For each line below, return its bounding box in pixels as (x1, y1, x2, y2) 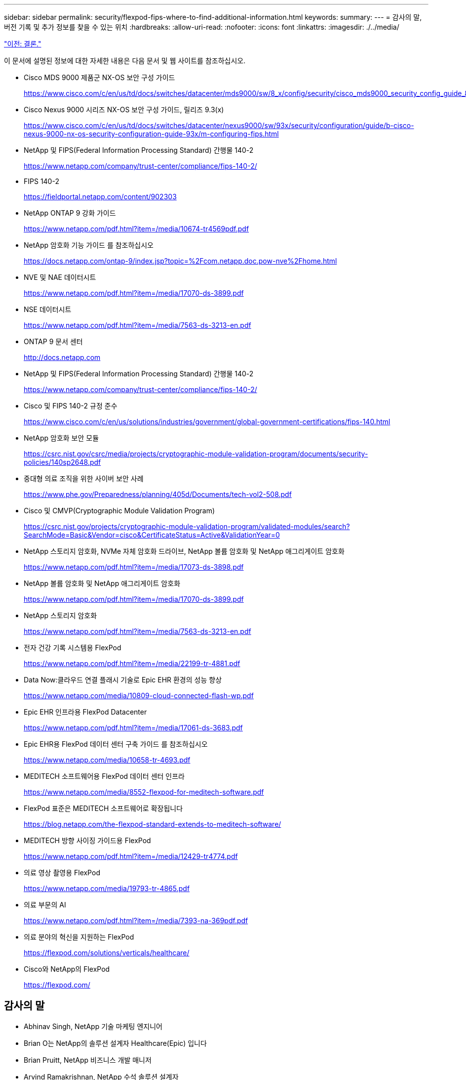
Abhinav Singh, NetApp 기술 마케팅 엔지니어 (24, 1022, 162, 1031)
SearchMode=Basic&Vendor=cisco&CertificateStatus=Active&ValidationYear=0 (24, 531, 280, 539)
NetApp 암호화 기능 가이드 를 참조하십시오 (24, 241, 154, 249)
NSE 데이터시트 (24, 305, 72, 314)
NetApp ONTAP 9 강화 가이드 (24, 209, 116, 217)
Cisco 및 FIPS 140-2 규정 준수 (24, 402, 117, 410)
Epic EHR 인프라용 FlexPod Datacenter (24, 708, 147, 716)
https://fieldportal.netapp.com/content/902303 (24, 192, 177, 201)
